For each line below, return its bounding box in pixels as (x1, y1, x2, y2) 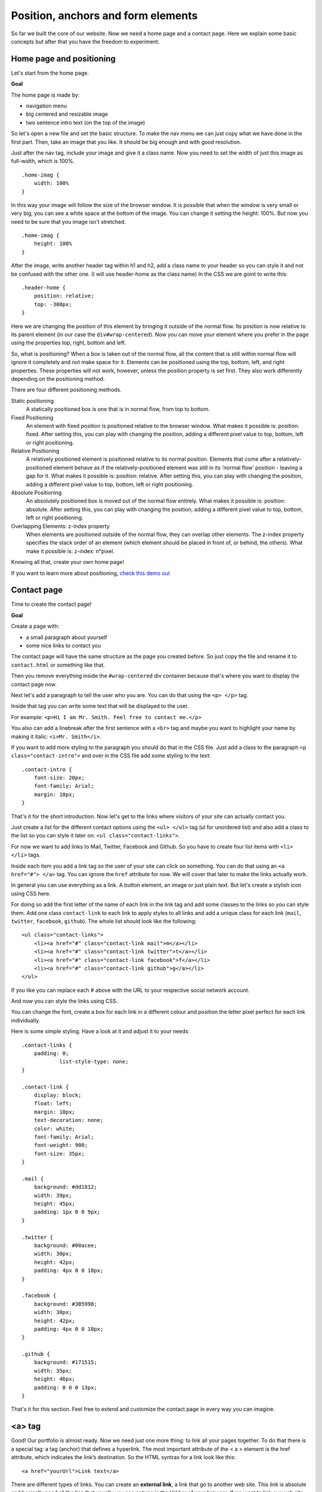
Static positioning (11, 397, 54, 404)
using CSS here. (11, 890, 51, 897)
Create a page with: (11, 622, 60, 630)
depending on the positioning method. (11, 375, 105, 382)
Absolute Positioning (11, 489, 62, 497)
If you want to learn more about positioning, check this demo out (11, 569, 170, 577)
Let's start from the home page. (11, 69, 89, 76)
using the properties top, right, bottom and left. (11, 339, 126, 346)
